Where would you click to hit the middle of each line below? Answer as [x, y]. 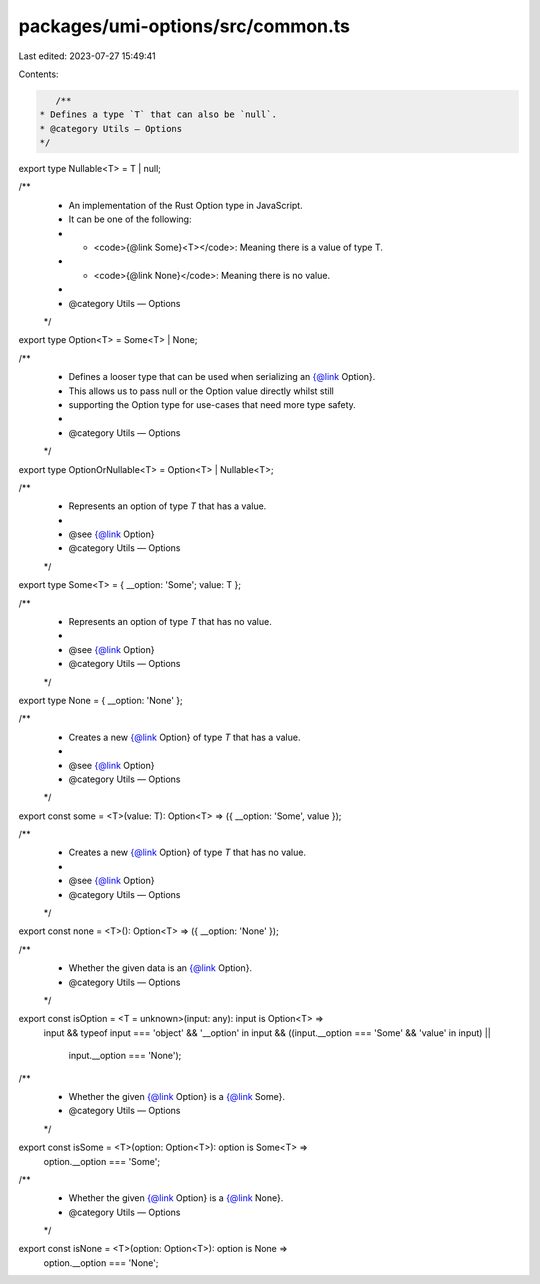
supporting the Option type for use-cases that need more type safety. [212, 404]
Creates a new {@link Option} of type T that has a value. [184, 737]
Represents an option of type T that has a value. [167, 506]
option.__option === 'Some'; [101, 1161]
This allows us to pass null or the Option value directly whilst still [201, 391]
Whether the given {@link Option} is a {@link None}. [176, 1198]
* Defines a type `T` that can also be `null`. [158, 114]
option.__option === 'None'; [101, 1262]
